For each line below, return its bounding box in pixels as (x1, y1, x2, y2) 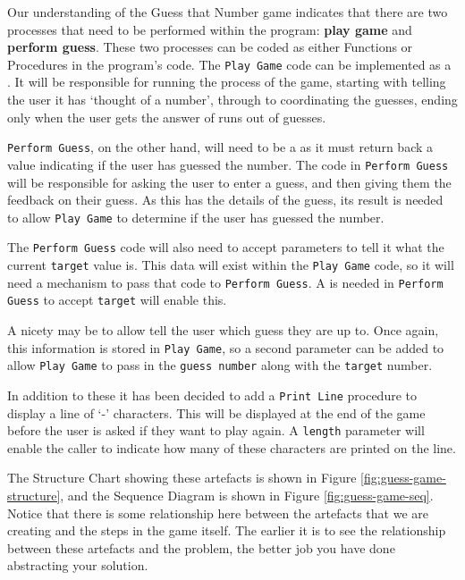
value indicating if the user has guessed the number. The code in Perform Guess (7, 155, 449, 173)
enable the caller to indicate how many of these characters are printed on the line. (7, 438, 456, 457)
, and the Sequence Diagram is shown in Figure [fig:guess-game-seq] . (60, 486, 434, 504)
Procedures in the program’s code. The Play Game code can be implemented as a (7, 55, 452, 73)
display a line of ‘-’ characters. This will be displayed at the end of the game (7, 403, 426, 422)
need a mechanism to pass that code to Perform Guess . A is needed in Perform (7, 273, 444, 291)
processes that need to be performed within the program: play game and (7, 20, 412, 38)
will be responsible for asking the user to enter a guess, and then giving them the (7, 172, 452, 191)
